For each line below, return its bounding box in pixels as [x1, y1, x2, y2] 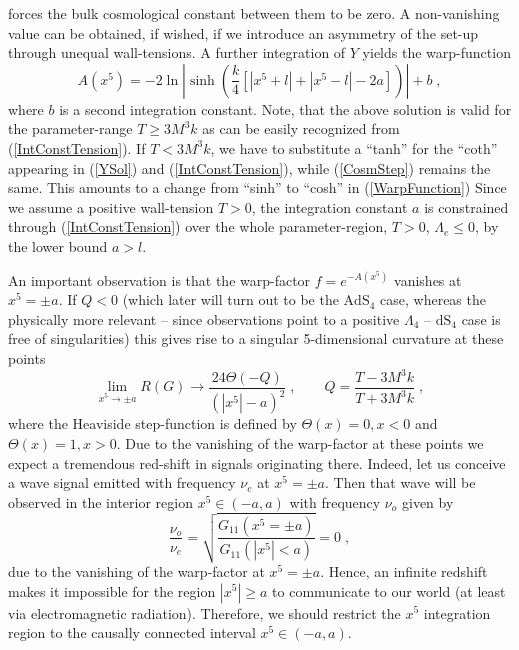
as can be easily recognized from [202, 118, 400, 139]
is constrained [424, 196, 509, 217]
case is [461, 308, 501, 329]
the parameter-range [8, 118, 133, 139]
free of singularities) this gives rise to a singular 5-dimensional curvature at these [8, 328, 504, 349]
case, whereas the [380, 289, 486, 310]
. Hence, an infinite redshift [320, 560, 488, 581]
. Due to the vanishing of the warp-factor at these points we [116, 433, 484, 453]
